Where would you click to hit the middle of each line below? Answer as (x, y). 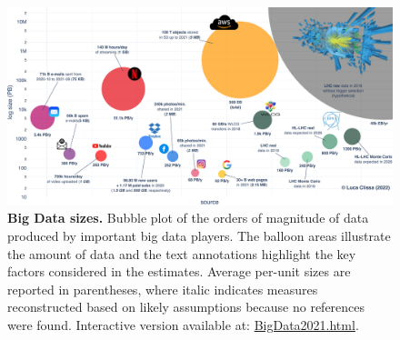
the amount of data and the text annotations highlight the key (182, 253)
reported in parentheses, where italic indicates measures (163, 289)
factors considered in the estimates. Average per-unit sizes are (179, 271)
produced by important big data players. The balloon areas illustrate (199, 235)
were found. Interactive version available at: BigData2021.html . (183, 324)
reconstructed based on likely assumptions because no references (186, 307)
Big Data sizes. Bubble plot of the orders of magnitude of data (188, 218)
